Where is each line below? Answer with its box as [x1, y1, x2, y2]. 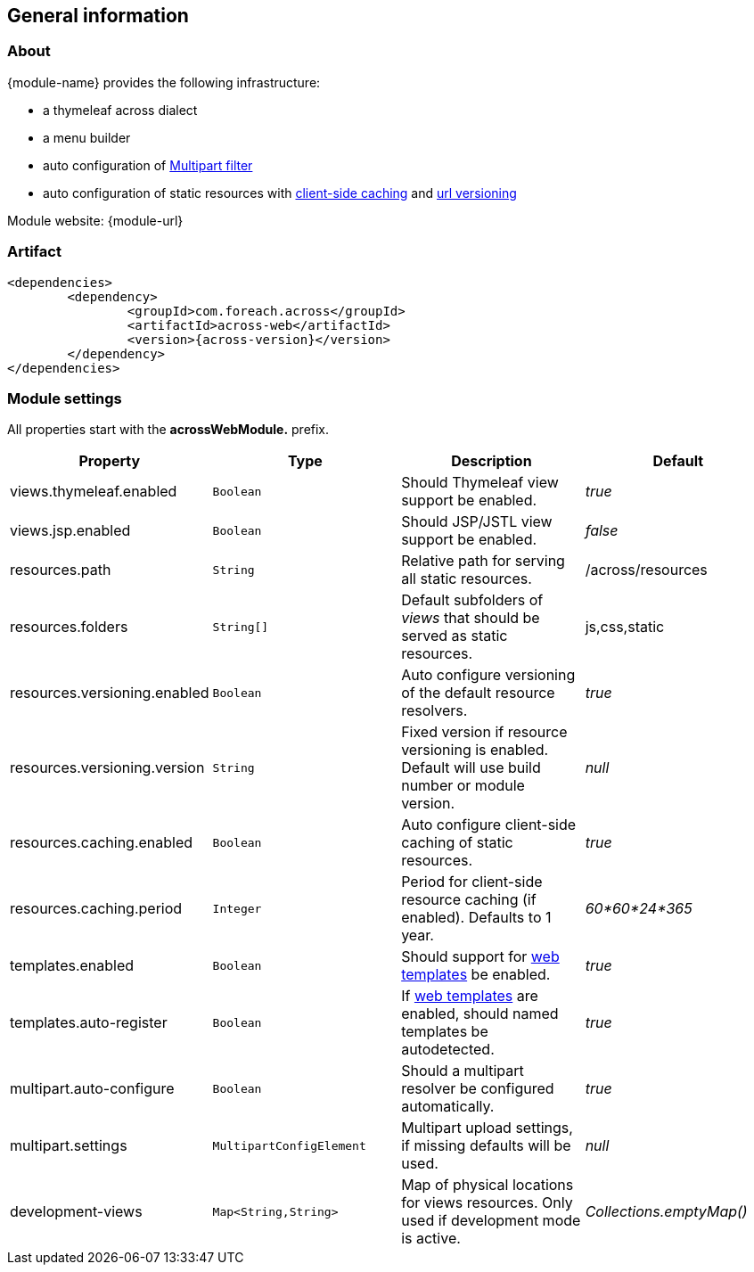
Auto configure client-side [401, 816, 577, 834]
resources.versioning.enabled [10, 684, 209, 702]
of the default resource [401, 684, 555, 702]
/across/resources [585, 561, 708, 579]
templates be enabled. [401, 965, 551, 984]
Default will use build [401, 759, 541, 777]
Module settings [7, 389, 122, 407]
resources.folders [10, 618, 128, 636]
